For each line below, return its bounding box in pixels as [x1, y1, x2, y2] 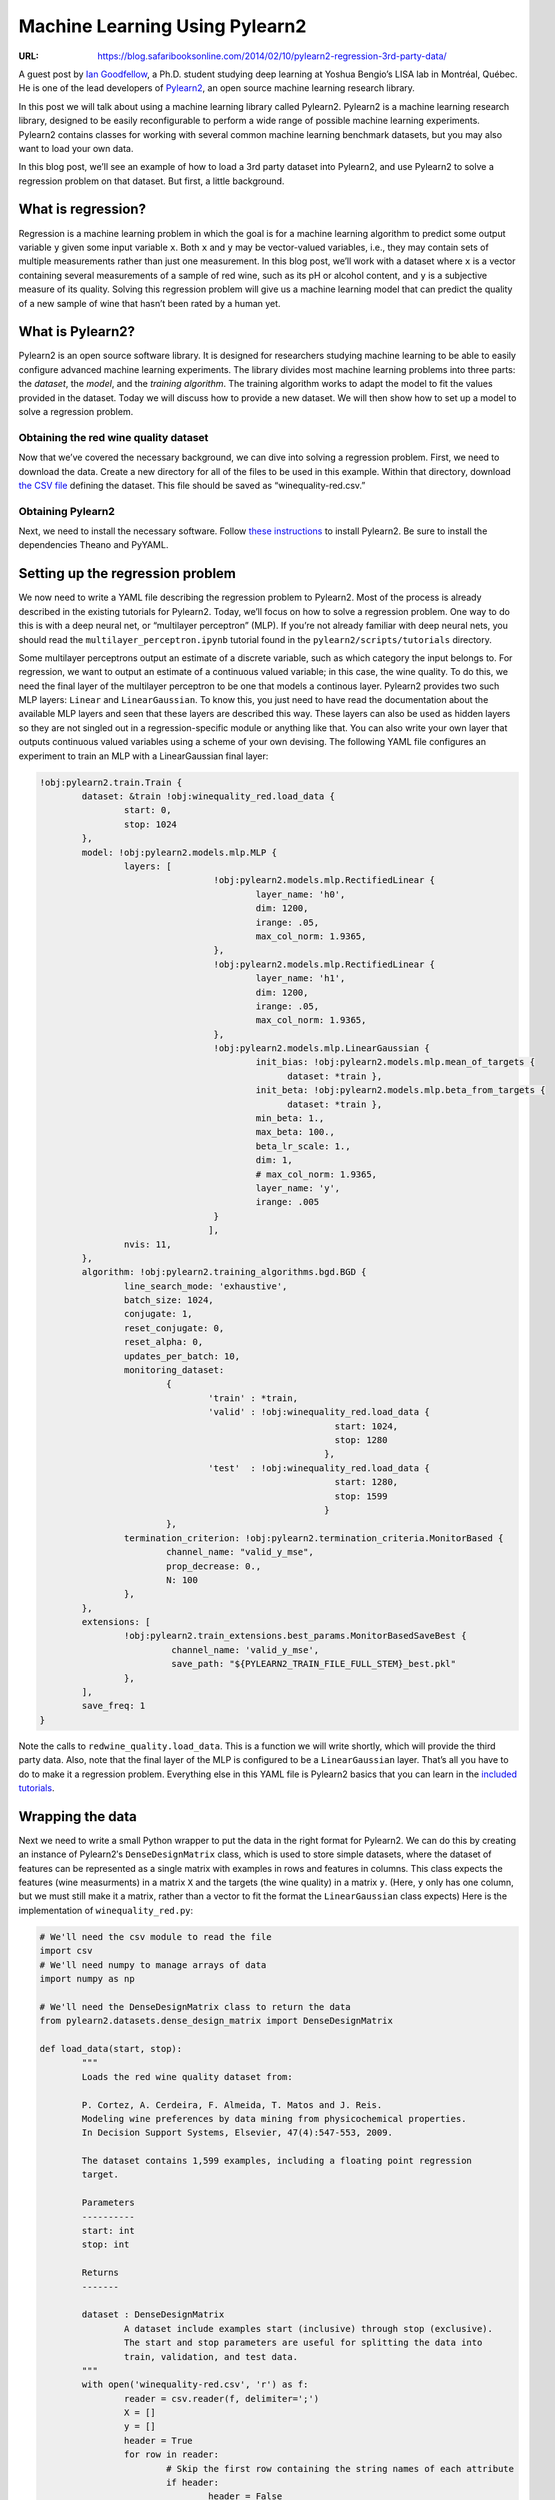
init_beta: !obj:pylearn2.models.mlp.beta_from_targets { [255, 1085, 546, 1096]
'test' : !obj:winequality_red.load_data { [208, 1462, 430, 1474]
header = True [123, 2435, 194, 2446]
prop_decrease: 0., [165, 1560, 262, 1572]
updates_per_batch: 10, [123, 1350, 240, 1362]
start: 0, [123, 805, 172, 816]
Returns [81, 2267, 120, 2279]
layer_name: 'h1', [255, 973, 346, 984]
